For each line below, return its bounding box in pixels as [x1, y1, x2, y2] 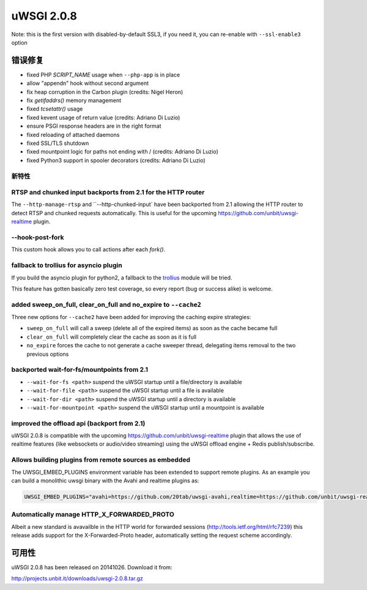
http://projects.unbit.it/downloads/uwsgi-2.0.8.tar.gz [11, 575, 144, 582]
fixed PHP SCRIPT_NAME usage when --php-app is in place [26, 71, 180, 78]
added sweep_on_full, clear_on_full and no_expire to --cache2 [11, 300, 202, 309]
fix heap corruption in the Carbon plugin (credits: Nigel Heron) [26, 88, 183, 95]
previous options [26, 350, 69, 358]
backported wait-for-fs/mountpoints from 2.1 [11, 366, 149, 374]
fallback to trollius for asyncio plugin [11, 261, 122, 270]
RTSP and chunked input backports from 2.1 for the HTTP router [11, 188, 205, 197]
